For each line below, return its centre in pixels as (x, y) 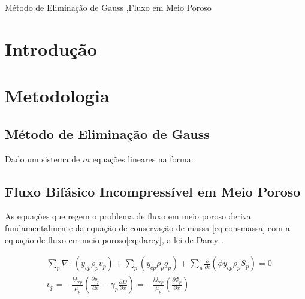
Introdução (51, 48)
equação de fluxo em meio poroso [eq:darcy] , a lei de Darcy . (114, 239)
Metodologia (57, 96)
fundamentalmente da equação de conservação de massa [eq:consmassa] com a (147, 227)
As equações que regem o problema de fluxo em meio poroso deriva (128, 216)
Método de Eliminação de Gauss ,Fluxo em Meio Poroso (108, 7)
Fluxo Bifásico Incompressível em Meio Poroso (153, 191)
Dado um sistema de (43, 158)
